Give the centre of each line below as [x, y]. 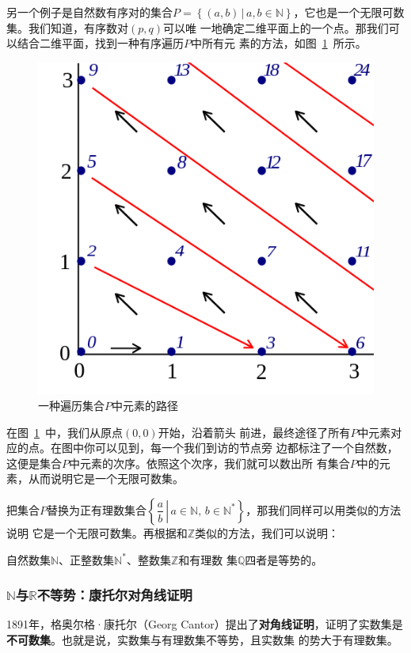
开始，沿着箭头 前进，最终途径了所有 [254, 432]
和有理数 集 [208, 559]
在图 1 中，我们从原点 [65, 432]
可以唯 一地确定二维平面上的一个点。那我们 [276, 27]
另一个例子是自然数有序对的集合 [89, 12]
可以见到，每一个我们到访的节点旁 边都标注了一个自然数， [246, 448]
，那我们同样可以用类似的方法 [323, 509]
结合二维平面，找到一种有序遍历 [100, 43]
